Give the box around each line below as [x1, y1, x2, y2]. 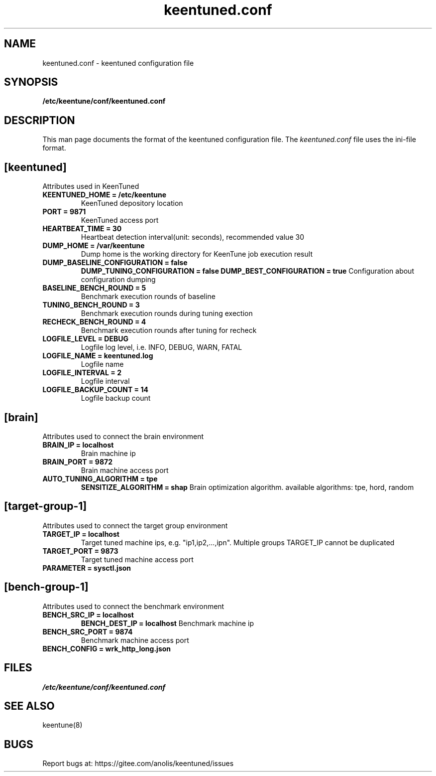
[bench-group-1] [4, 581, 89, 594]
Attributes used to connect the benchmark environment [42, 602, 224, 611]
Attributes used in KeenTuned [42, 182, 139, 191]
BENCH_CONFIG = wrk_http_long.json [42, 644, 171, 653]
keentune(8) [42, 721, 83, 730]
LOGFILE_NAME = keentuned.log [42, 351, 153, 360]
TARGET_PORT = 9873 [42, 546, 118, 555]
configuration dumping [81, 275, 156, 284]
